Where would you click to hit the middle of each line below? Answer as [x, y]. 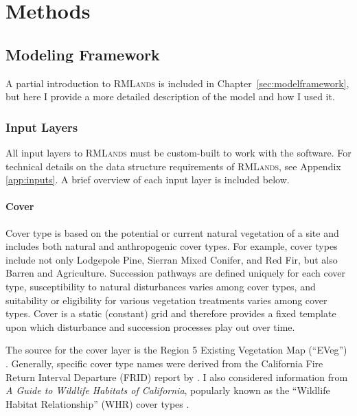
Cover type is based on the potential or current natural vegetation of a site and [172, 232]
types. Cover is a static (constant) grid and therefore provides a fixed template [171, 313]
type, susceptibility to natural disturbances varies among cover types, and [161, 286]
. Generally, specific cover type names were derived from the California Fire [164, 363]
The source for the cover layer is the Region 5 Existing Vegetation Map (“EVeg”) [176, 350]
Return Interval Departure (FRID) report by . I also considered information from [177, 377]
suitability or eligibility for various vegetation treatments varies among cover [166, 300]
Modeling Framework [83, 54]
